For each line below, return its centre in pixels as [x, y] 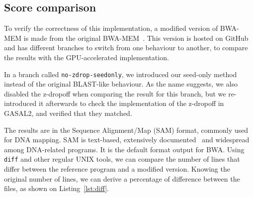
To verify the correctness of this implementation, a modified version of [111, 28]
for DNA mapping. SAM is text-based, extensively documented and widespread [127, 140]
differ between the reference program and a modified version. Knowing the [117, 169]
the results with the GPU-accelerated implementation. [86, 57]
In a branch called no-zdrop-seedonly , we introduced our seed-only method [121, 74]
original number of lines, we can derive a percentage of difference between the [122, 178]
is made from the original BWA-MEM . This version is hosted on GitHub [136, 38]
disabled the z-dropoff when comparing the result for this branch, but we [115, 93]
